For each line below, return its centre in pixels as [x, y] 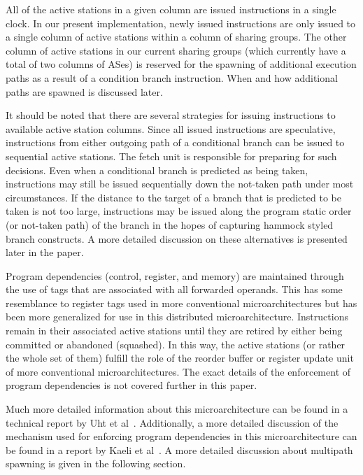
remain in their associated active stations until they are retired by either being [174, 331]
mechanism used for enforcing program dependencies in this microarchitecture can [181, 436]
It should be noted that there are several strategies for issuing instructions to [171, 115]
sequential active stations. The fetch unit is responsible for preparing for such [171, 156]
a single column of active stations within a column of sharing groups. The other [176, 37]
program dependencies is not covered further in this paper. [131, 385]
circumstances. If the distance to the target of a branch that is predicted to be [173, 197]
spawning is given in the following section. [96, 463]
